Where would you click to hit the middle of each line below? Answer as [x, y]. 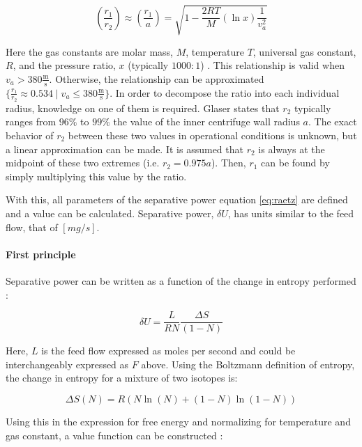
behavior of [30, 135]
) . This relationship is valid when [272, 65]
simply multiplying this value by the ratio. [96, 176]
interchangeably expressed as [67, 364]
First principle [41, 254]
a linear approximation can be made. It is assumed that [125, 149]
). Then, [228, 163]
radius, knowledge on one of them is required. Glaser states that [143, 108]
